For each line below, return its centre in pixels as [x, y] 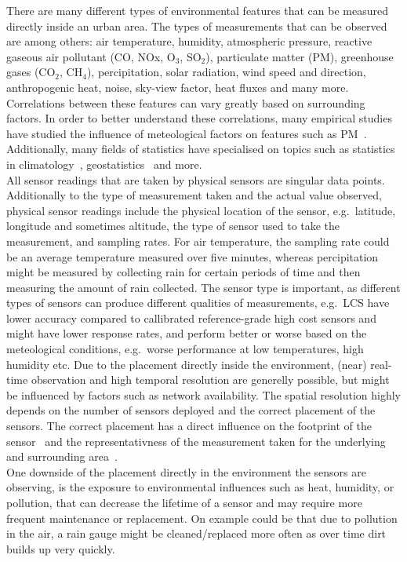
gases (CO [31, 72]
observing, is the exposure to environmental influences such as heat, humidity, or [200, 487]
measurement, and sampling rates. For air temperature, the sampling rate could [198, 241]
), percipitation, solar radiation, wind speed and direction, [226, 72]
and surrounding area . [62, 456]
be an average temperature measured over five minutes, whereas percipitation [193, 256]
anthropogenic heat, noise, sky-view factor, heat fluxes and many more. [178, 87]
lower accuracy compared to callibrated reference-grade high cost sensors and [191, 317]
